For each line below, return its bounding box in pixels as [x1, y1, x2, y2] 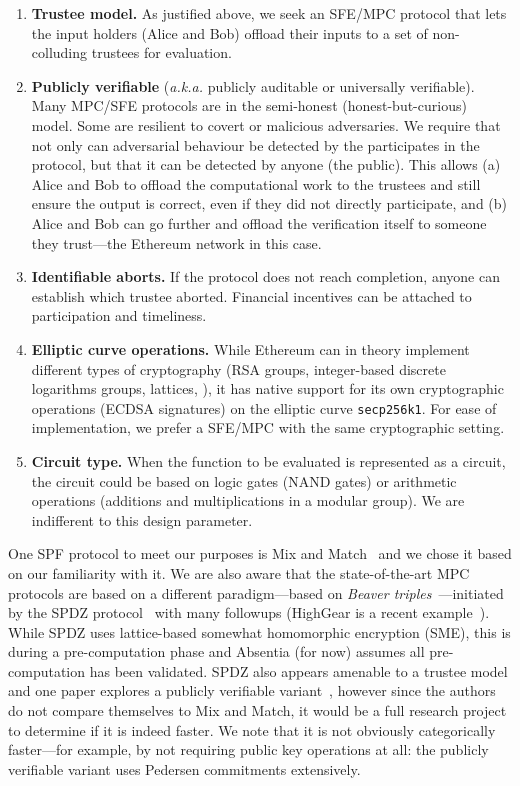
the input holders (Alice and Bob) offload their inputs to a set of [31, 22, 428, 43]
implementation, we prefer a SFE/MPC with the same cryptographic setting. [31, 417, 505, 438]
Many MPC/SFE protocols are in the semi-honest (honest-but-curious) [31, 95, 467, 116]
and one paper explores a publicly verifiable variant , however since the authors [8, 680, 496, 701]
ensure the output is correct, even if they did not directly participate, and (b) [31, 193, 508, 214]
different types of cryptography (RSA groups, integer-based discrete [31, 358, 446, 379]
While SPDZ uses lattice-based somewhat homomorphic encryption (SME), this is [8, 621, 511, 642]
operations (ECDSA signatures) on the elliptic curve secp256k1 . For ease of [31, 397, 497, 418]
